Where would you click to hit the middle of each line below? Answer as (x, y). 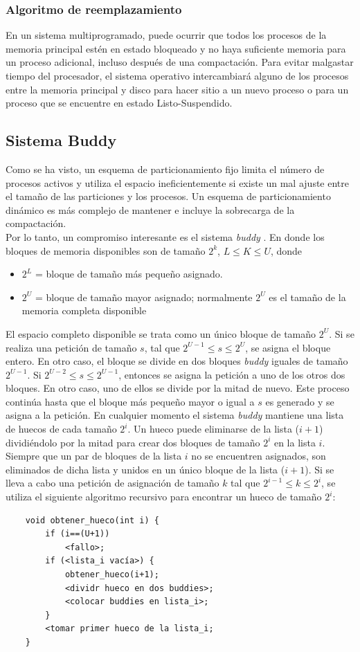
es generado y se (300, 401)
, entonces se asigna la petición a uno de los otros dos (232, 374)
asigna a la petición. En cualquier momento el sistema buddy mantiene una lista (175, 415)
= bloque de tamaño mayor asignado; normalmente (144, 297)
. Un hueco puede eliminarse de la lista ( (214, 429)
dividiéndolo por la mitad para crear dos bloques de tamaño (133, 442)
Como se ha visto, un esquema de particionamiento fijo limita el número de (165, 169)
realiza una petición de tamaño (71, 347)
